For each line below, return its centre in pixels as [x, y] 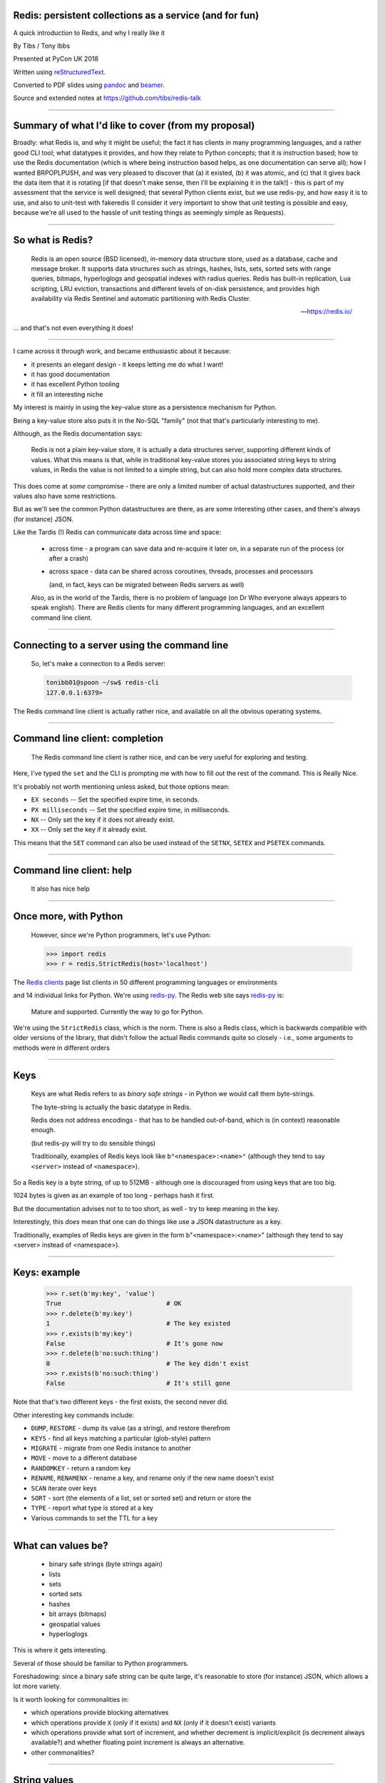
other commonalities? [63, 1752]
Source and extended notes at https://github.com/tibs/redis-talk [107, 98]
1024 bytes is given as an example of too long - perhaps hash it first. [114, 1195]
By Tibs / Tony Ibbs [42, 46]
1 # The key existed [138, 1324]
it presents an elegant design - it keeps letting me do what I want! [127, 364]
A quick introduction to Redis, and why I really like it [89, 33]
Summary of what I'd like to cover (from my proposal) [134, 126]
